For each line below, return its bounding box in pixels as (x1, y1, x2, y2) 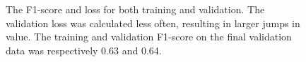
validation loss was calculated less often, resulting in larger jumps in (6, 15, 300, 30)
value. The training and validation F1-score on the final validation (6, 29, 292, 44)
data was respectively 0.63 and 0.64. (6, 42, 162, 57)
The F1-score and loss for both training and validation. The (6, 2, 265, 16)
